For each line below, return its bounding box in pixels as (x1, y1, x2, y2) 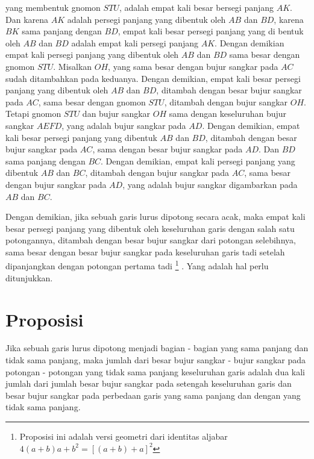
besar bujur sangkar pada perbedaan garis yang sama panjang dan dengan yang (5, 389, 301, 401)
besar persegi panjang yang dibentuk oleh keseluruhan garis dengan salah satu (5, 222, 295, 234)
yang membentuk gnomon (5, 1, 101, 13)
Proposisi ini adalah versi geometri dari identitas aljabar (19, 430, 228, 442)
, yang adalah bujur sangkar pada (61, 119, 186, 131)
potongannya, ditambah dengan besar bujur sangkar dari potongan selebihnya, (5, 234, 296, 246)
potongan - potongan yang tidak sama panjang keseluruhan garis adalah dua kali (5, 365, 305, 378)
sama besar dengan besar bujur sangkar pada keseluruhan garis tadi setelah (5, 245, 285, 258)
